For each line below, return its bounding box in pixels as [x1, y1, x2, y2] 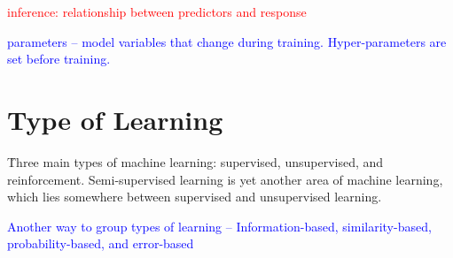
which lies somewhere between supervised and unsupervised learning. [7, 187, 382, 206]
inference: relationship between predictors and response [7, 3, 307, 20]
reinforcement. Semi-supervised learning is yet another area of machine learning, [7, 170, 443, 188]
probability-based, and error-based [7, 234, 194, 253]
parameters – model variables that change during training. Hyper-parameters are [7, 32, 447, 50]
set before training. [7, 49, 111, 68]
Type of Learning [7, 101, 223, 137]
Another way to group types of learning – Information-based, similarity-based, [7, 216, 432, 235]
